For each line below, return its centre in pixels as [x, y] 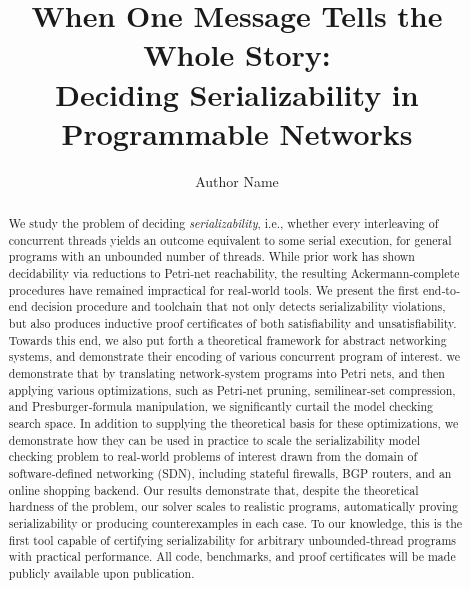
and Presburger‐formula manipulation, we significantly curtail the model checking [221, 406]
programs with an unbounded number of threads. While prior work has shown [211, 256]
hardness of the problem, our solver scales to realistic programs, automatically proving [233, 506]
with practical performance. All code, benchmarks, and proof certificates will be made [232, 556]
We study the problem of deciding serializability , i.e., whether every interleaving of [223, 223]
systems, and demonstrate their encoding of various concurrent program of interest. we [234, 356]
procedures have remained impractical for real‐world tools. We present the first [213, 289]
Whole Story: [237, 54]
